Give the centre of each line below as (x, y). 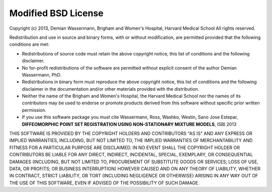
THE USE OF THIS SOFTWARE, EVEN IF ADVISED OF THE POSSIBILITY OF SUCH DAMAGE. (105, 183)
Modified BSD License (56, 13)
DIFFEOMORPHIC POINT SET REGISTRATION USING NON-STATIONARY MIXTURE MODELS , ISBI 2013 (129, 124)
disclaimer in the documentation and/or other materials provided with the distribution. (111, 89)
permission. (34, 110)
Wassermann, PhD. (42, 75)
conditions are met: (29, 44)
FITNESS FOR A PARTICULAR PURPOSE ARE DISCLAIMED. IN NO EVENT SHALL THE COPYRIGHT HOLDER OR (125, 147)
